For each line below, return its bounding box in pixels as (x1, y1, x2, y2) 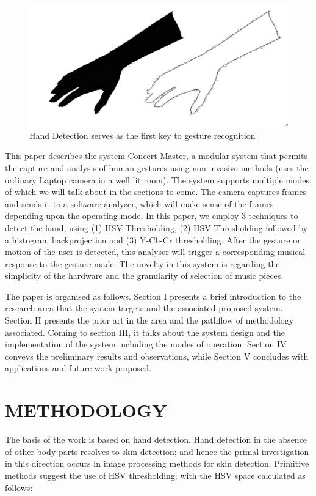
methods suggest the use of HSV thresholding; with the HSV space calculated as (5, 468, 306, 481)
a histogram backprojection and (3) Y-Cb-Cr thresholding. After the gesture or (5, 233, 301, 246)
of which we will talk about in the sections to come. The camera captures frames (5, 185, 307, 198)
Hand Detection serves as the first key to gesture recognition (29, 128, 256, 141)
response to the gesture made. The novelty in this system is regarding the (5, 257, 280, 270)
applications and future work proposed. (5, 361, 151, 374)
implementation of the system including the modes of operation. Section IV (5, 338, 287, 350)
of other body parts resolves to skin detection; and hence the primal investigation (5, 445, 309, 457)
